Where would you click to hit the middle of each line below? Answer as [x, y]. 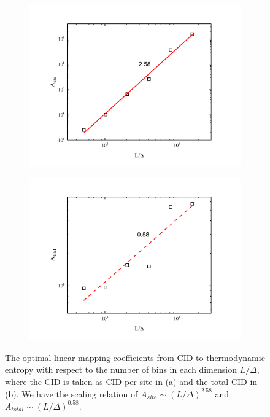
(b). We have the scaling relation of [71, 393]
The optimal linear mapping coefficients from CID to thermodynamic [135, 357]
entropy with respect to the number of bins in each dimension [121, 369]
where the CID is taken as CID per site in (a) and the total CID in [131, 381]
